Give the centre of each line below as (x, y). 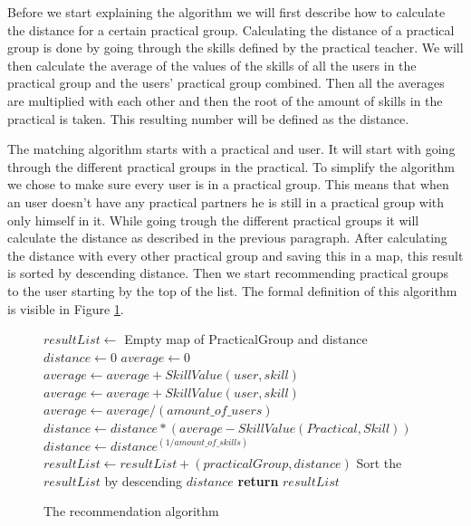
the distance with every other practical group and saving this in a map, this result (235, 255)
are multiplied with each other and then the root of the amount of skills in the (225, 100)
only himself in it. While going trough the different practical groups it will (213, 220)
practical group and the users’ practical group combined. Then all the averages (226, 83)
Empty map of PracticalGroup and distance (246, 339)
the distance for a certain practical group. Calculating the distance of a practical (231, 29)
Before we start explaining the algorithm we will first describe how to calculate (226, 12)
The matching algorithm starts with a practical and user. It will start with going (231, 149)
